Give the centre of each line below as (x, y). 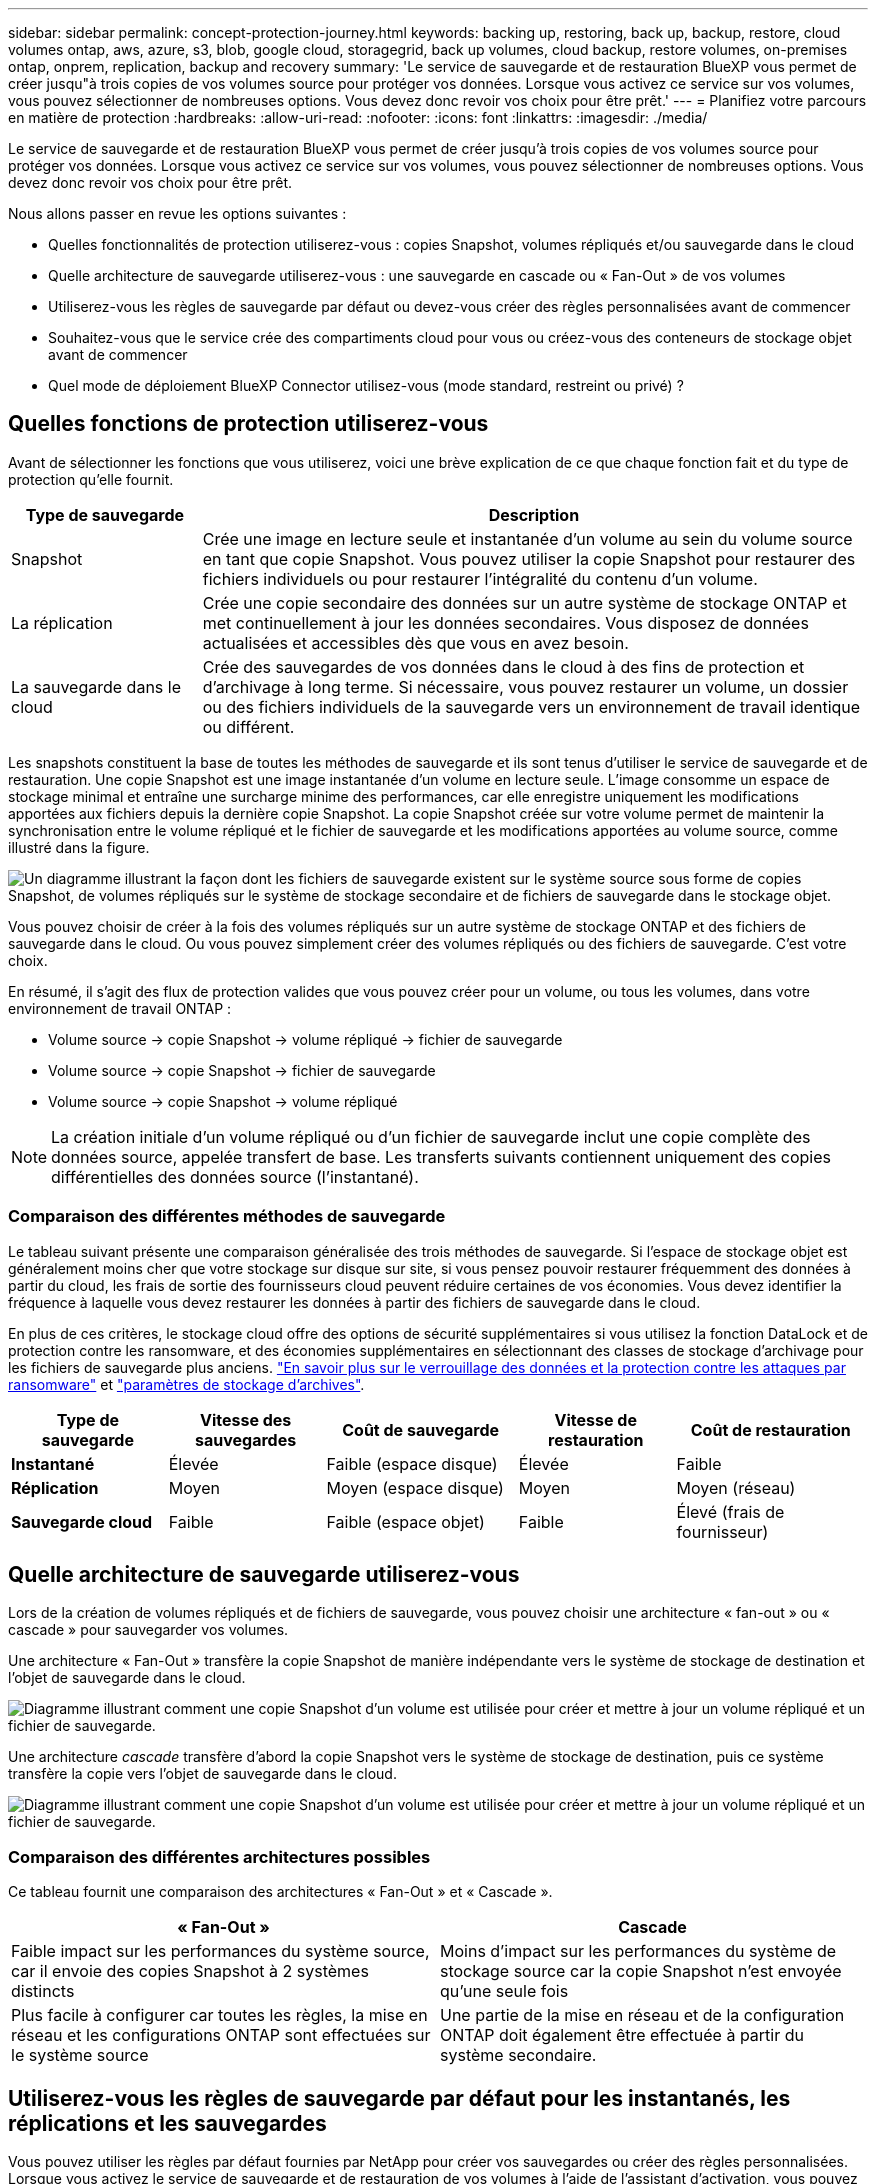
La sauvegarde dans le (96, 686)
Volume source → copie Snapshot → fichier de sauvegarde (242, 1070)
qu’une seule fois (504, 1991)
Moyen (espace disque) (415, 1487)
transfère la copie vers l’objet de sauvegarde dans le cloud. (202, 1774)
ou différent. (248, 726)
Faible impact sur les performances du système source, (220, 1951)
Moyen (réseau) (736, 1487)
